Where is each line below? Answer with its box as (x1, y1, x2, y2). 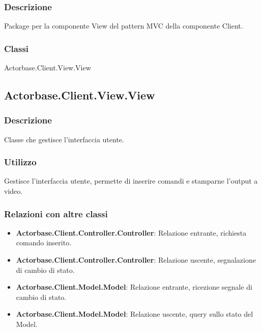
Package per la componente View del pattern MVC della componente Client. (4, 20, 243, 31)
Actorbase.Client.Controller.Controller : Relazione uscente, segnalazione (16, 254, 256, 265)
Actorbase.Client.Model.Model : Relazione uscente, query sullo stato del (16, 309, 253, 319)
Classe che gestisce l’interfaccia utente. (4, 134, 124, 144)
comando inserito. (16, 237, 72, 248)
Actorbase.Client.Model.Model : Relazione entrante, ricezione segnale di (16, 282, 252, 292)
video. (4, 186, 23, 196)
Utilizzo (4, 156, 37, 168)
